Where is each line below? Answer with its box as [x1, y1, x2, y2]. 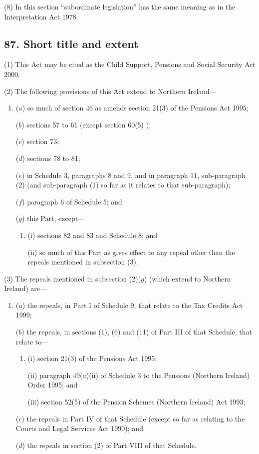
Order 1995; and [27, 379, 78, 390]
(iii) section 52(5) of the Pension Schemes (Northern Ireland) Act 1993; [27, 396, 246, 407]
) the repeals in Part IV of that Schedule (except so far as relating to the [21, 413, 245, 423]
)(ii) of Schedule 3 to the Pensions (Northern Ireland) [86, 369, 250, 380]
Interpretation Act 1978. [4, 11, 78, 21]
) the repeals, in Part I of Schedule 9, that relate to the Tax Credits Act [22, 299, 243, 310]
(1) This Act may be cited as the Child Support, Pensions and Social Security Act [4, 59, 256, 69]
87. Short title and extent [4, 35, 139, 51]
